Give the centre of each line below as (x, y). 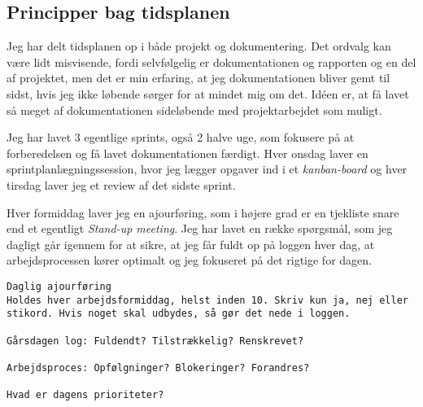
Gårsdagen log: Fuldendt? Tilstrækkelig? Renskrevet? (155, 341)
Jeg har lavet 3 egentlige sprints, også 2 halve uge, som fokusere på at (181, 137)
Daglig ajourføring (59, 286)
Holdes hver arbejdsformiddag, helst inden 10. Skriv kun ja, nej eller (207, 300)
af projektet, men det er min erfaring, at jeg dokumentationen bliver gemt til (198, 78)
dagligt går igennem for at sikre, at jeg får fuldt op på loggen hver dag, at (191, 244)
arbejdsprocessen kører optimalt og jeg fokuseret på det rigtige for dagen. (189, 260)
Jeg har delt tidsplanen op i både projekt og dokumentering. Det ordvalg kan (199, 46)
